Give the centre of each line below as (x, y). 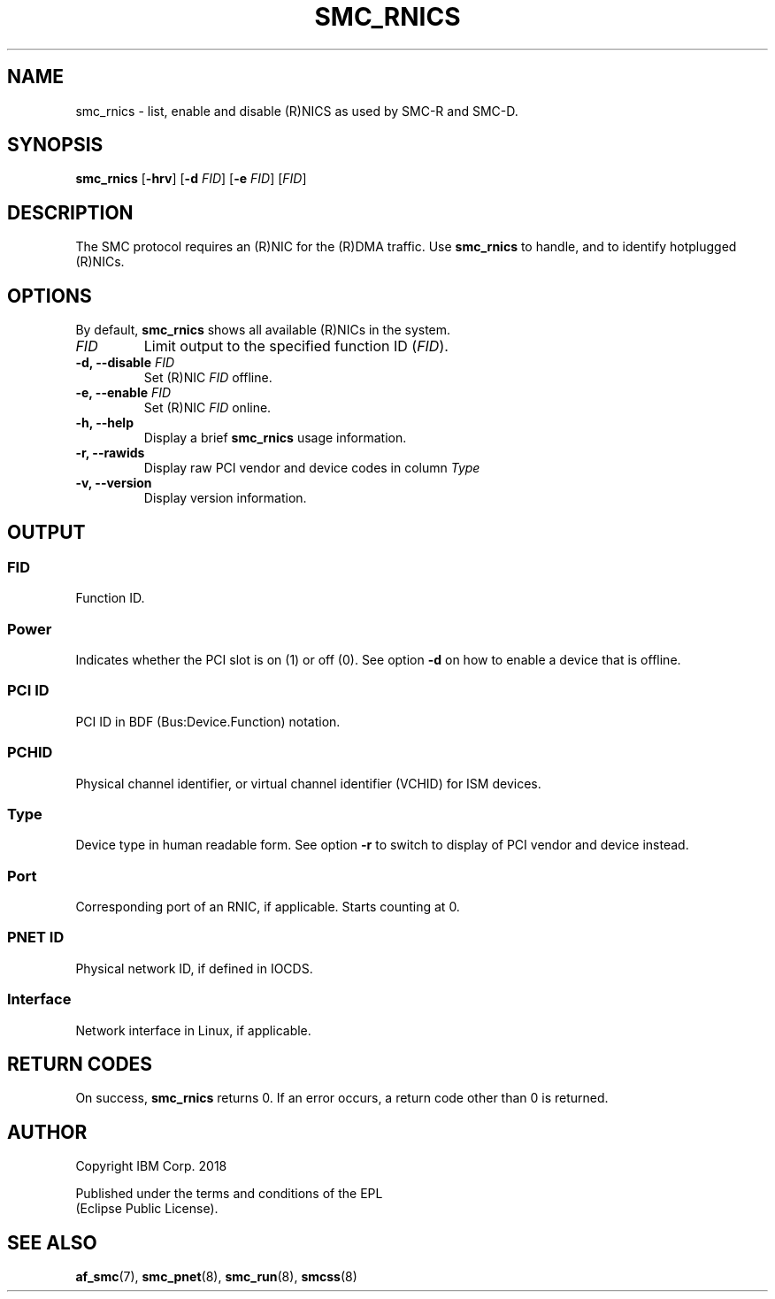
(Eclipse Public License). (147, 1209)
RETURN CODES (80, 1065)
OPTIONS (50, 296)
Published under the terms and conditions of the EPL (229, 1194)
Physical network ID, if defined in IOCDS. (194, 968)
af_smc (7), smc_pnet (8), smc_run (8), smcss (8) (216, 1277)
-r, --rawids (110, 453)
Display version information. (225, 498)
